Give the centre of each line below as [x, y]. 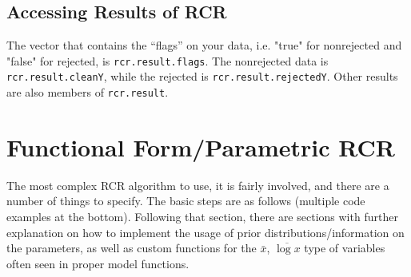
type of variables [345, 248]
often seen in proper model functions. [98, 263]
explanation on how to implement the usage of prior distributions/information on [205, 232]
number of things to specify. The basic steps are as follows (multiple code [186, 201]
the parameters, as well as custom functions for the [132, 248]
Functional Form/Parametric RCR [201, 146]
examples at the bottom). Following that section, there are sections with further [202, 217]
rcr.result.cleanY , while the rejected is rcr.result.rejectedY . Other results [202, 76]
